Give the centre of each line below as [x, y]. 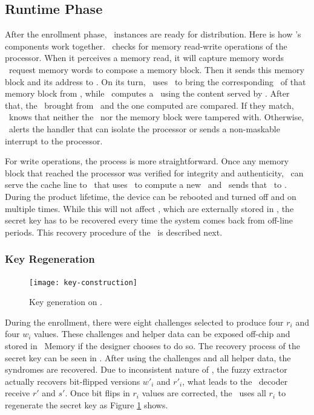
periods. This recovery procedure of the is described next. [114, 232]
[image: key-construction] [83, 282]
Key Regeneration [50, 259]
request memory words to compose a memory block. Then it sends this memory [156, 69]
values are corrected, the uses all [204, 393]
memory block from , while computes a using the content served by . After [147, 93]
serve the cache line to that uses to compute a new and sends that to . [146, 185]
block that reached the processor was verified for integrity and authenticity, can [154, 172]
